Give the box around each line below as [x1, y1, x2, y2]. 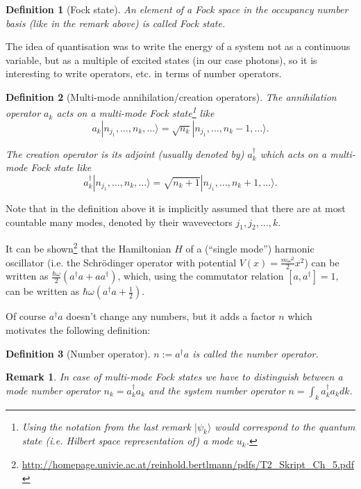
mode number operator [6, 383, 101, 397]
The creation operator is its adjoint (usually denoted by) [6, 146, 244, 161]
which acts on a [260, 146, 327, 161]
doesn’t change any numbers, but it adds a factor [66, 309, 276, 323]
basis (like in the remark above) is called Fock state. [6, 15, 226, 30]
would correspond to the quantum [215, 419, 355, 433]
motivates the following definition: [6, 323, 151, 337]
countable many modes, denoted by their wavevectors [6, 214, 233, 229]
